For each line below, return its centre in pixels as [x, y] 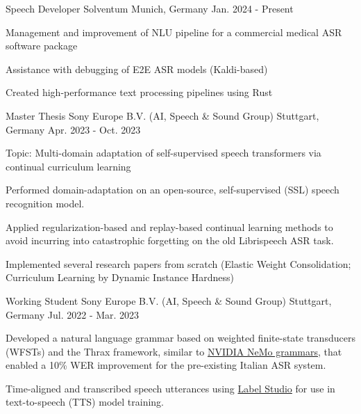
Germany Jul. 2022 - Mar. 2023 [73, 314]
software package [42, 46]
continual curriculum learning [68, 166]
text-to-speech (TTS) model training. [85, 402]
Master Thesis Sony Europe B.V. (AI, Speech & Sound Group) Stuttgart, [162, 115]
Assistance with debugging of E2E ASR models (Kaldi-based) [137, 69]
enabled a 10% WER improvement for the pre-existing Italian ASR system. [166, 365]
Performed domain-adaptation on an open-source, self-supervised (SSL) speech [173, 190]
